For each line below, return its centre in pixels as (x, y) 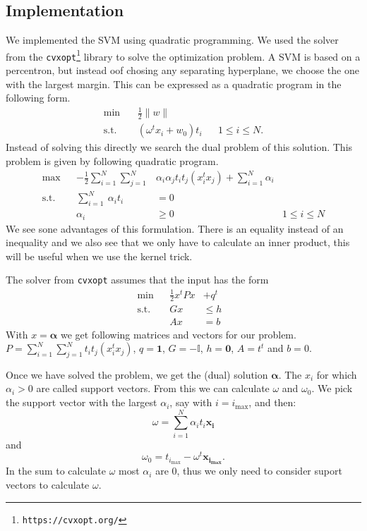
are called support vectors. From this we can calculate (153, 388)
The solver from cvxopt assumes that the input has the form (137, 280)
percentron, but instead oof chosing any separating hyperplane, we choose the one (182, 70)
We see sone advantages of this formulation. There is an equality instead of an (175, 228)
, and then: (272, 402)
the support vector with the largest (82, 402)
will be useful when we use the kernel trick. (99, 256)
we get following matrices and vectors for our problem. (178, 334)
